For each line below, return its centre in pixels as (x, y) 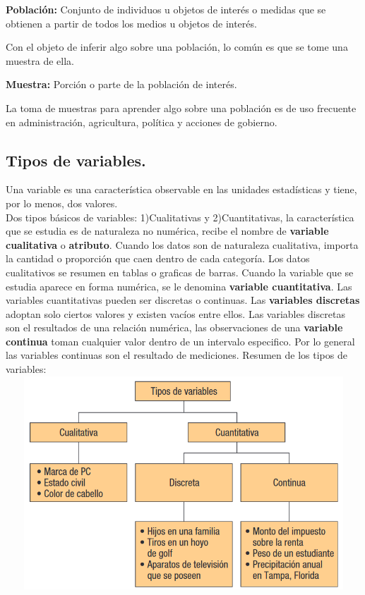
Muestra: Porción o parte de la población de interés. (121, 84)
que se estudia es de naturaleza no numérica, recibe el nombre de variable (167, 231)
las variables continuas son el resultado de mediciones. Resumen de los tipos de (176, 355)
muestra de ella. (40, 60)
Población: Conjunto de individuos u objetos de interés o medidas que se (166, 9)
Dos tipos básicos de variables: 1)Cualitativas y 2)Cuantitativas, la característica (180, 217)
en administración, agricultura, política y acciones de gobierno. (142, 122)
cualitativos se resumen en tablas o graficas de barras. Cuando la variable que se (180, 272)
